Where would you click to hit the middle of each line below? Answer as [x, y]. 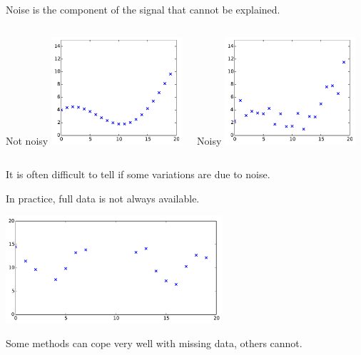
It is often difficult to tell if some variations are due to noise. [138, 174]
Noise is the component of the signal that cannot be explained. [143, 9]
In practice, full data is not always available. [103, 198]
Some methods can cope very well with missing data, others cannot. [154, 343]
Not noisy [27, 140]
